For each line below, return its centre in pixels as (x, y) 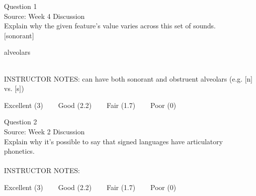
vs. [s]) (14, 88)
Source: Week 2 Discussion (44, 131)
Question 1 (21, 6)
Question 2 (21, 122)
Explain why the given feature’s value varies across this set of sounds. (110, 26)
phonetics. (19, 151)
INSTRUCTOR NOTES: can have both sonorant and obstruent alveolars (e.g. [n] (128, 78)
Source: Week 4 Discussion (44, 16)
